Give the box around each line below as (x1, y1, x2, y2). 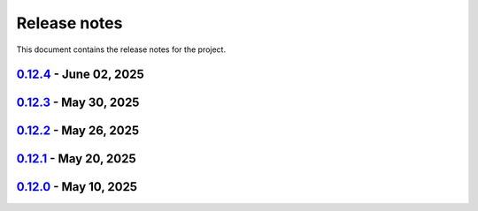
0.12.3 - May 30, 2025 (16, 95, 140, 110)
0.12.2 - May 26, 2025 (16, 124, 140, 139)
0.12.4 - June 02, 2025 (16, 67, 145, 82)
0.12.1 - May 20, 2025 (16, 151, 136, 167)
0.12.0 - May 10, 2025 (16, 179, 137, 194)
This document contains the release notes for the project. (16, 44, 226, 55)
